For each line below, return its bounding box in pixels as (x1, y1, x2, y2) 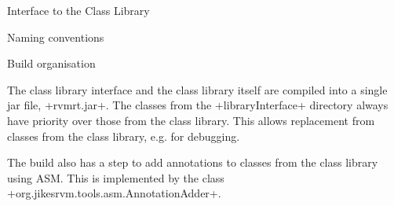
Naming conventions (7, 28, 104, 45)
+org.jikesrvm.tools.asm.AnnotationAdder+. (7, 185, 221, 201)
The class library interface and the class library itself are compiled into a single (7, 81, 388, 97)
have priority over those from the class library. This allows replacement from (7, 112, 375, 128)
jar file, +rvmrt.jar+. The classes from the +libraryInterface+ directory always (7, 97, 389, 113)
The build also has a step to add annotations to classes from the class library (7, 154, 378, 171)
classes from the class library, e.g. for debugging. (7, 127, 240, 144)
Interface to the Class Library (7, 2, 150, 18)
